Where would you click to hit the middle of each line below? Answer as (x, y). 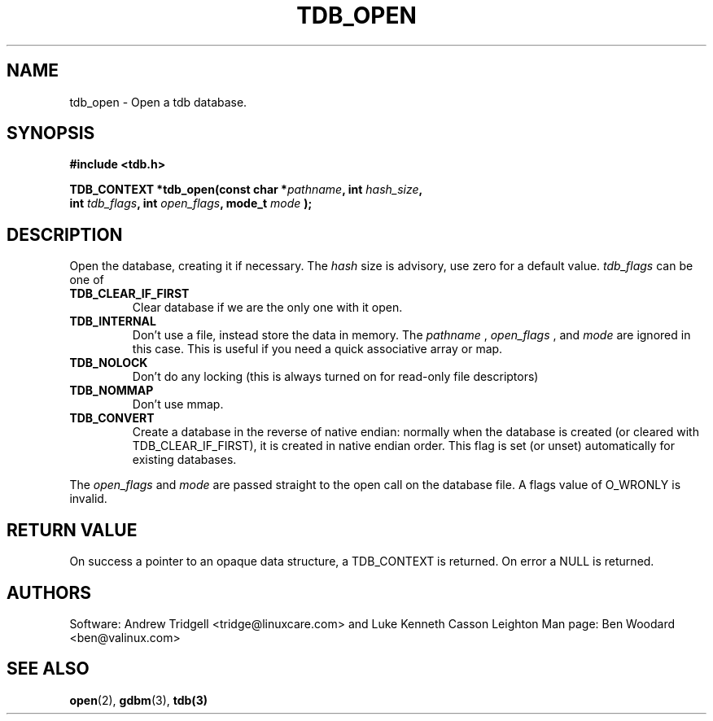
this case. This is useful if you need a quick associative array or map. (317, 349)
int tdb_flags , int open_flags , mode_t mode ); (191, 203)
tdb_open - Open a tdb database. (158, 102)
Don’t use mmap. (178, 404)
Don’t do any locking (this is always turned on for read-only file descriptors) (335, 377)
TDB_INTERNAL (113, 321)
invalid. (88, 499)
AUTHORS (49, 592)
